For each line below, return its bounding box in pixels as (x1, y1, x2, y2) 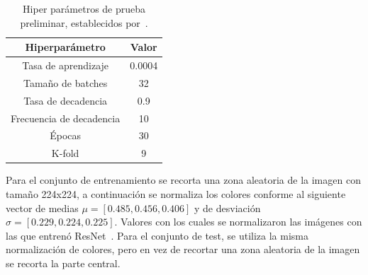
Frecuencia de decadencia (11, 110, 121, 125)
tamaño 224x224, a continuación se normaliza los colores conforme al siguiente (6, 186, 346, 201)
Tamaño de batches (23, 75, 108, 90)
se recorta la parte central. (6, 255, 121, 270)
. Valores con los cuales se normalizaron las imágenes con (114, 214, 362, 229)
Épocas (50, 128, 82, 143)
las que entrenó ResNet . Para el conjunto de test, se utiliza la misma (6, 228, 309, 242)
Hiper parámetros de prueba (23, 1, 146, 16)
